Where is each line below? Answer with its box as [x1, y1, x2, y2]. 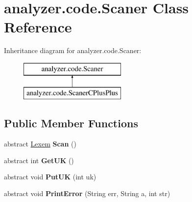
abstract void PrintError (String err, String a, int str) [4, 188, 170, 199]
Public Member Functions [4, 115, 138, 131]
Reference [4, 17, 72, 37]
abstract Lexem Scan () [4, 139, 76, 149]
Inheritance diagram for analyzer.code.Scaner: [4, 45, 142, 56]
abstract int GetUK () [4, 155, 74, 165]
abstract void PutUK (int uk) [4, 172, 96, 182]
